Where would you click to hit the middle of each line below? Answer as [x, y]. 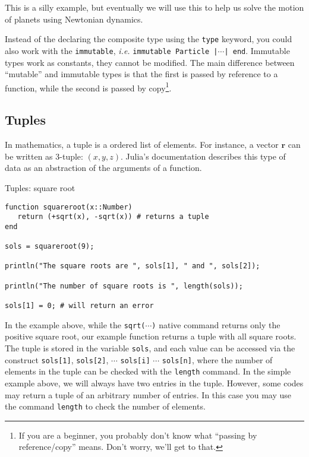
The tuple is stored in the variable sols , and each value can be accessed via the [150, 347]
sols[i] [135, 361]
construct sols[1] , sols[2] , [57, 359]
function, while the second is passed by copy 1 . [88, 87]
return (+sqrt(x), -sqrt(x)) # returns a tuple [113, 217]
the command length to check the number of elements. [105, 406]
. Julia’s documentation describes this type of [203, 156]
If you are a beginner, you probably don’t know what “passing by [138, 435]
